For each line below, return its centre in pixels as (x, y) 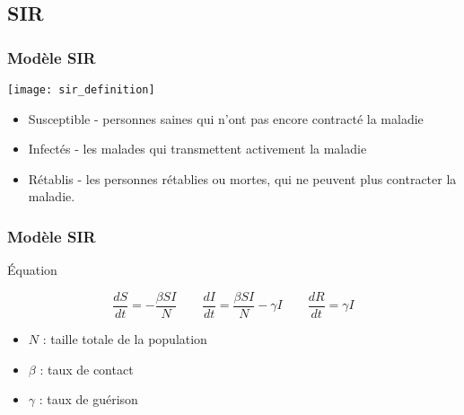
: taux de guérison (88, 399)
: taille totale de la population (125, 338)
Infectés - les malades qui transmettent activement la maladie (197, 149)
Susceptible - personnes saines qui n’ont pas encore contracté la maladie (226, 118)
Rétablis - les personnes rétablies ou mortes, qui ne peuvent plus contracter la (242, 178)
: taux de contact (87, 369)
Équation (32, 270)
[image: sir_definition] (81, 90)
